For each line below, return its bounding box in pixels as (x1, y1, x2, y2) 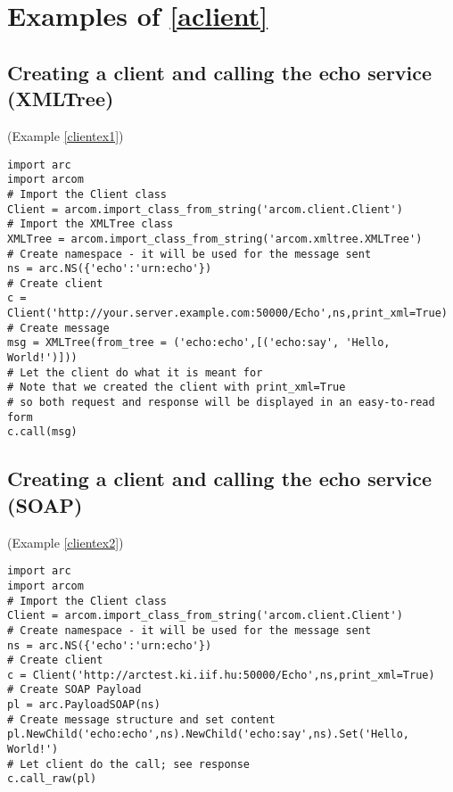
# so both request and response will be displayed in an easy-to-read (7, 396, 435, 409)
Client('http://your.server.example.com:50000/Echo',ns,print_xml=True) (7, 307, 448, 320)
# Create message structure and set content (7, 713, 276, 726)
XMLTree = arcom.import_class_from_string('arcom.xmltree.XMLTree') (7, 232, 423, 245)
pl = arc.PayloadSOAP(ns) (7, 698, 161, 712)
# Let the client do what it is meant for (7, 366, 263, 379)
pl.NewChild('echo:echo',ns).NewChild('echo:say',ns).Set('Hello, (7, 728, 410, 741)
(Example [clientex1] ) (7, 126, 124, 144)
